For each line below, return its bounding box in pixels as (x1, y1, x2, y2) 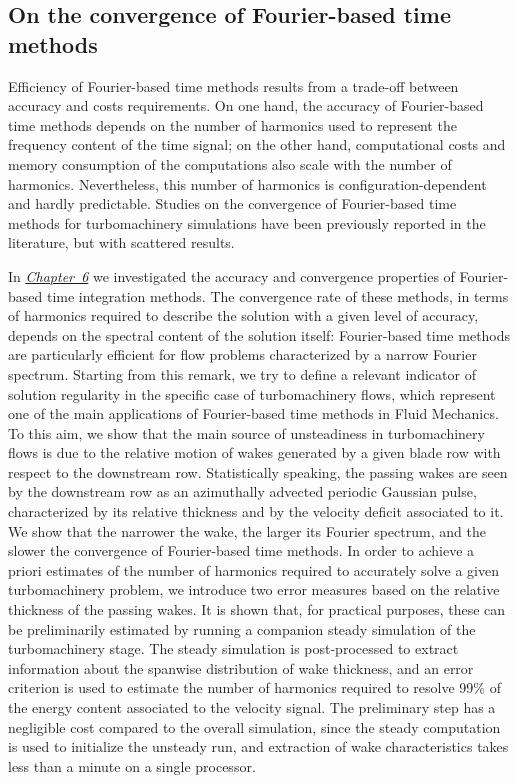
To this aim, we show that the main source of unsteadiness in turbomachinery (8, 422, 485, 443)
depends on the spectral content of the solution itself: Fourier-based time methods (8, 324, 511, 345)
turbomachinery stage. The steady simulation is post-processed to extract (8, 638, 459, 659)
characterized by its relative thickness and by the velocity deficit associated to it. (8, 501, 504, 522)
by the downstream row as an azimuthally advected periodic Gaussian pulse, (8, 481, 477, 502)
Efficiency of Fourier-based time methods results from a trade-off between (8, 75, 459, 96)
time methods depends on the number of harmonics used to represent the (8, 114, 457, 135)
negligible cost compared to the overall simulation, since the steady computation (8, 716, 501, 737)
